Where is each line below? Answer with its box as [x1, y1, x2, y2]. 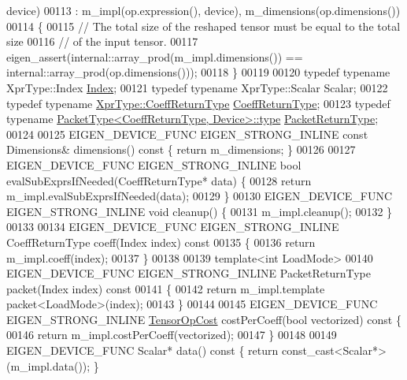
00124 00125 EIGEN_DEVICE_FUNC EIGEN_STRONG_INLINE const [6, 125, 368, 142]
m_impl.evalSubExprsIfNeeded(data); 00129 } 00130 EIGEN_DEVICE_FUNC [6, 188, 393, 204]
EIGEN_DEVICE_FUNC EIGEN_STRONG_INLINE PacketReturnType [6, 265, 371, 281]
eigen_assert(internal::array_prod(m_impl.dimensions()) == [6, 48, 303, 65]
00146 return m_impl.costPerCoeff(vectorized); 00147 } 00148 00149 [6, 326, 337, 343]
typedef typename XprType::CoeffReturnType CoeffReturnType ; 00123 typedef [6, 95, 390, 111]
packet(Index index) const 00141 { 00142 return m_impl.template [6, 280, 325, 296]
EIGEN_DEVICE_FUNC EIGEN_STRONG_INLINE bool [6, 156, 302, 173]
